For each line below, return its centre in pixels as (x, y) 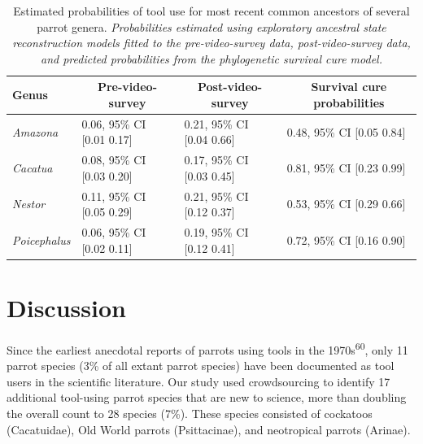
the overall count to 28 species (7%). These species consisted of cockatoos (190, 413)
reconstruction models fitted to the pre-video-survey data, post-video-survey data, (211, 43)
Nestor (29, 204)
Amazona (35, 131)
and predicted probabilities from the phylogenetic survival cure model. (211, 58)
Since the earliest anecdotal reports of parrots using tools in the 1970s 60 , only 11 (207, 348)
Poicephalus (41, 239)
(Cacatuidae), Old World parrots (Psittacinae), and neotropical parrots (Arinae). (209, 429)
